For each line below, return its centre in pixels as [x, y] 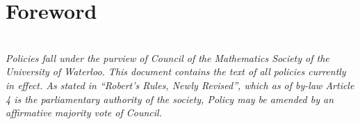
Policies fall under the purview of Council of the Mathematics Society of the [167, 57]
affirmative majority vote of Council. [84, 113]
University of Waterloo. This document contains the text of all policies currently [176, 71]
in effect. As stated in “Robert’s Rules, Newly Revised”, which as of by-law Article [180, 85]
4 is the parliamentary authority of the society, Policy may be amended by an [170, 99]
